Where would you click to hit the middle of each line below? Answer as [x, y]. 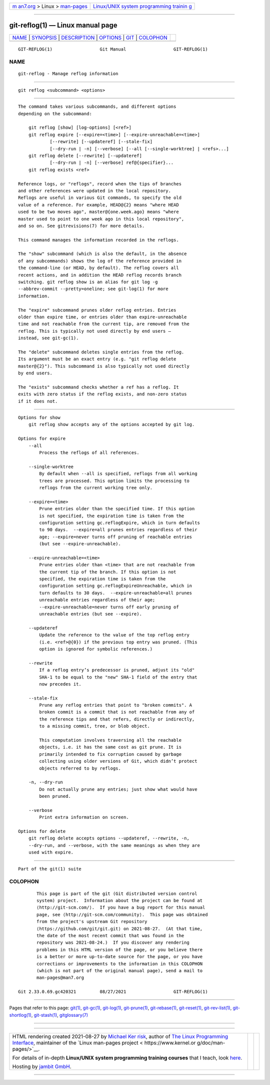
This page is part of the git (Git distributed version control [117, 894]
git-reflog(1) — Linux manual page [63, 25]
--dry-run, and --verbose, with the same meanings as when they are [114, 845]
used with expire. [51, 852]
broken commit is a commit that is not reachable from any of [117, 712]
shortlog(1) [20, 1015]
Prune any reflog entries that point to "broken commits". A [116, 705]
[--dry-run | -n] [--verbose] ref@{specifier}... [112, 163]
